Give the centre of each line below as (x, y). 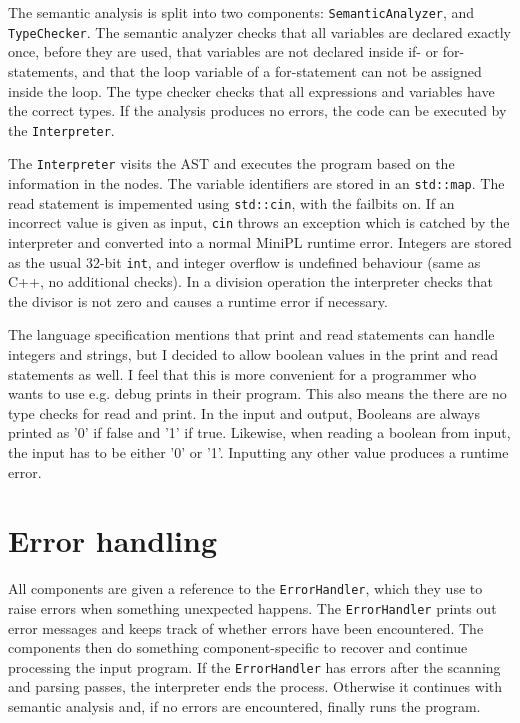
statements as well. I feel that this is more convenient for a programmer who (242, 373)
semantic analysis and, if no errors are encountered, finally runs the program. (244, 706)
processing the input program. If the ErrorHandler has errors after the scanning (254, 666)
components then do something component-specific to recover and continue (238, 647)
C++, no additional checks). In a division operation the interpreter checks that (250, 281)
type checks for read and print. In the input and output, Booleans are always (244, 412)
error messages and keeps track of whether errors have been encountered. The (246, 627)
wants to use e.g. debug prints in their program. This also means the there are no (257, 393)
